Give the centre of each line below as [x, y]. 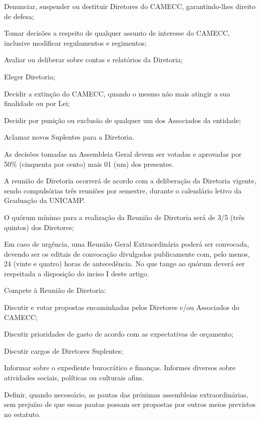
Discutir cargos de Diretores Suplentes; [64, 350]
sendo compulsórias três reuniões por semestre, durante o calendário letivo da [123, 190]
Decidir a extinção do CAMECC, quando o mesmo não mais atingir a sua [117, 93]
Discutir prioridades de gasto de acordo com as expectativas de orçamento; [119, 334]
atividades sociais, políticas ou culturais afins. [74, 378]
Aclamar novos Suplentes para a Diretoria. [69, 137]
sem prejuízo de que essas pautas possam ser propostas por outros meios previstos [130, 404]
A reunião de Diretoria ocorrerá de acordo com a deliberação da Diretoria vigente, [130, 181]
